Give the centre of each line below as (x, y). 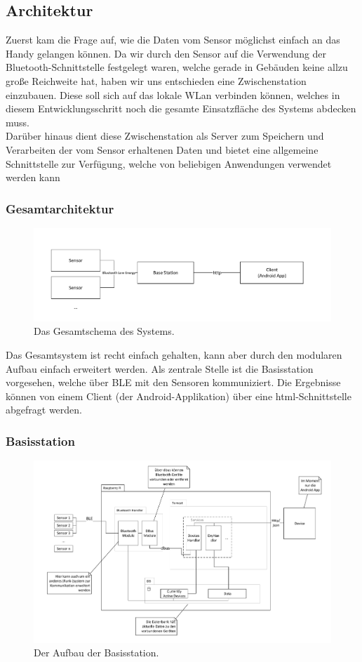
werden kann (33, 177)
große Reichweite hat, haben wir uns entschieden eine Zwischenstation (156, 80)
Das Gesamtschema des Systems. (104, 331)
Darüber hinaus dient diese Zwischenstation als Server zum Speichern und (165, 136)
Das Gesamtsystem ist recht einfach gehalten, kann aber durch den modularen (174, 355)
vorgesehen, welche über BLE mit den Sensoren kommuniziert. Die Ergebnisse (173, 382)
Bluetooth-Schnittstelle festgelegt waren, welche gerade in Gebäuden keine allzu (177, 67)
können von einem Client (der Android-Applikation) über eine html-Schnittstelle (179, 396)
